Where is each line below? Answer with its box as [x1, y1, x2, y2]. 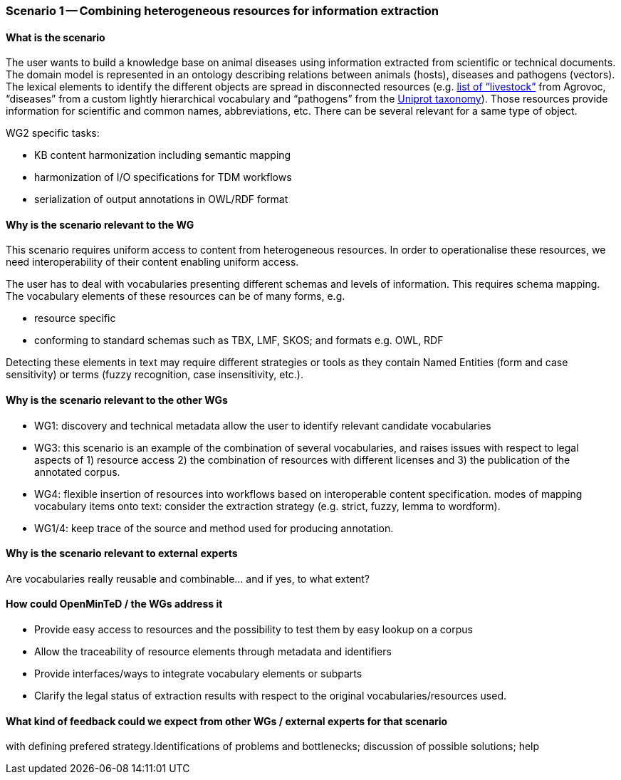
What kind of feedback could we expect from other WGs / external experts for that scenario [6, 714, 448, 727]
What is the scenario [6, 31, 105, 43]
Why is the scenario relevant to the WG [6, 218, 194, 231]
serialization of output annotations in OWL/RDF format [34, 193, 288, 206]
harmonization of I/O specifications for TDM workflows [34, 171, 292, 184]
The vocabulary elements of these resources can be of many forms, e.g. [6, 290, 345, 303]
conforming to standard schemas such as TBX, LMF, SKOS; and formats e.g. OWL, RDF [34, 334, 444, 347]
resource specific [34, 312, 116, 325]
